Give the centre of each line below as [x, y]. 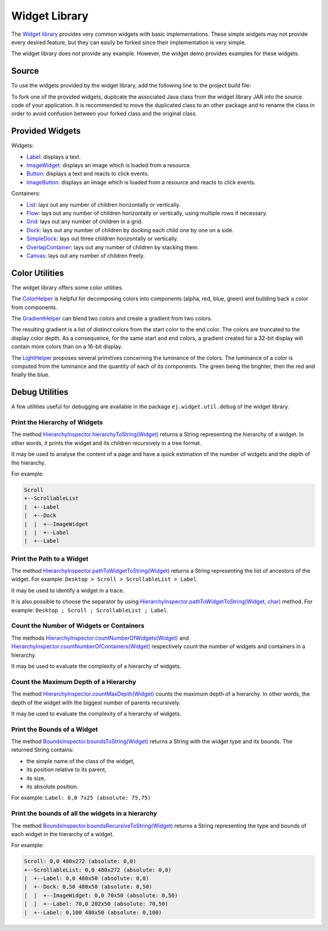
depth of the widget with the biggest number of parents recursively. [96, 702]
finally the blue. [30, 375]
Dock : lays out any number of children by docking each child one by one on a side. [130, 230]
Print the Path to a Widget [50, 558]
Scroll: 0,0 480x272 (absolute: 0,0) [80, 861]
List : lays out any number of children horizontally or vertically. [104, 204]
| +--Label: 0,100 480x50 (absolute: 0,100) [93, 912]
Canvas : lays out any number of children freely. [86, 256]
